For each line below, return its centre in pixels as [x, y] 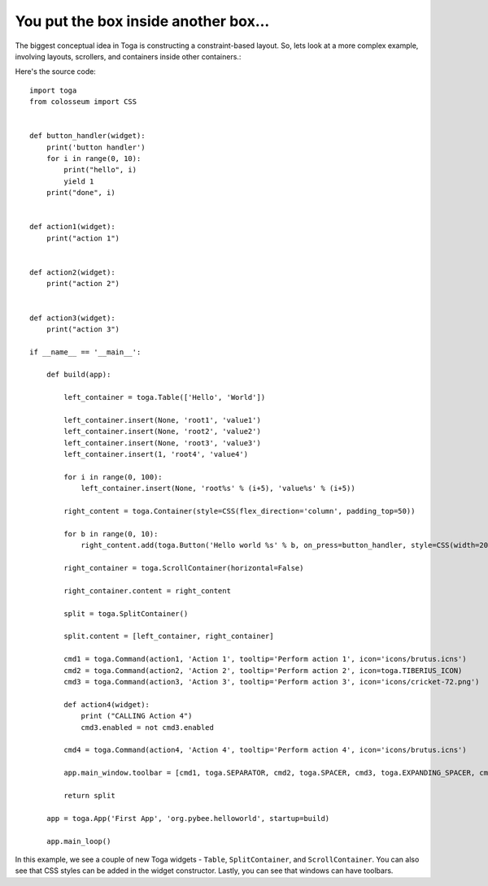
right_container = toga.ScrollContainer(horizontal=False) [184, 568]
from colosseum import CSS [83, 102]
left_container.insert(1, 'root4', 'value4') [156, 454]
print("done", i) [81, 193]
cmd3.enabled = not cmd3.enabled [148, 727]
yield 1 [79, 181]
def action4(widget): [107, 704]
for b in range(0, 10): [111, 534]
